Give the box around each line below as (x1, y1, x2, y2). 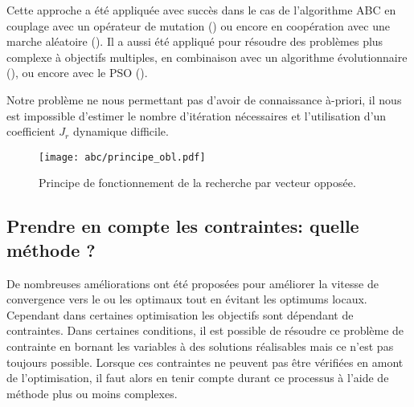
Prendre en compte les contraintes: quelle (6, 214, 359, 238)
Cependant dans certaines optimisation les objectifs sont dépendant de (6, 306, 354, 323)
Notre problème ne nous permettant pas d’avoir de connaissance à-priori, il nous (6, 91, 402, 108)
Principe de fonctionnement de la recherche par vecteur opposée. (39, 174, 356, 191)
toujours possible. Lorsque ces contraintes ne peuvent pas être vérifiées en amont (6, 353, 404, 370)
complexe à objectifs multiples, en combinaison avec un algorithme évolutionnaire (6, 48, 408, 65)
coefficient (6, 123, 55, 140)
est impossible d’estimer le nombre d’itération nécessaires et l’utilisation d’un (6, 107, 387, 124)
